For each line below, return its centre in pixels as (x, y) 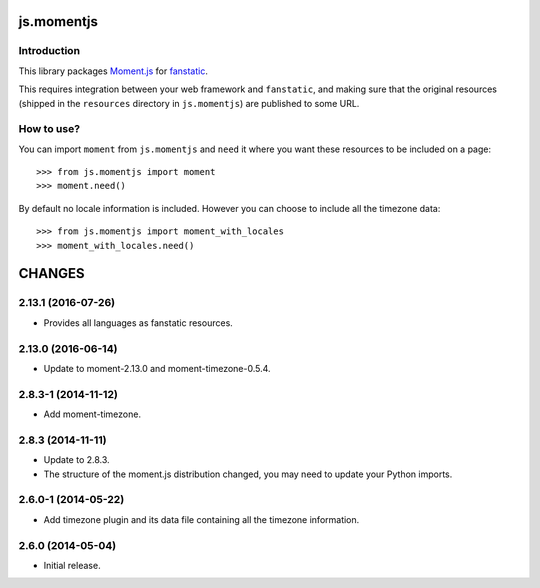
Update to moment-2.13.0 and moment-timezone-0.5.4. (157, 368)
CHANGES (51, 273)
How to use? (49, 129)
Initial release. (72, 565)
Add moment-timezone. (92, 414)
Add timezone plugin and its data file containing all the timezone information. (201, 519)
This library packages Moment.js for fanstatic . (113, 71)
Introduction (49, 51)
